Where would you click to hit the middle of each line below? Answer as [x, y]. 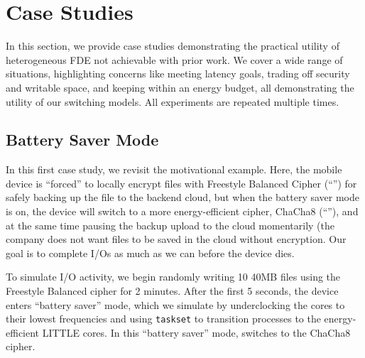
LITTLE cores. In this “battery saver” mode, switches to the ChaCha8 [196, 332]
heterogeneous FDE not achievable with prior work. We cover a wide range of [174, 59]
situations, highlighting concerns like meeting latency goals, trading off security [178, 74]
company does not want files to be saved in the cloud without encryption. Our [176, 239]
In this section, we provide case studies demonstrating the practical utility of [173, 46]
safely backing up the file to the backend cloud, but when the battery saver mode [183, 197]
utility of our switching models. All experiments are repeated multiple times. [173, 101]
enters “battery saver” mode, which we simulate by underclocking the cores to [175, 304]
